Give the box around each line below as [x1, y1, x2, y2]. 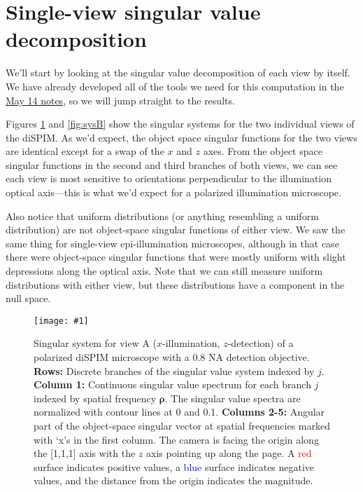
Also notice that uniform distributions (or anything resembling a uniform [6, 208, 319, 223]
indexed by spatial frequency [34, 390, 157, 405]
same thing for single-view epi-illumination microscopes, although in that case [6, 235, 339, 250]
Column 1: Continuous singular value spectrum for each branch [34, 377, 311, 392]
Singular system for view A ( [34, 336, 157, 350]
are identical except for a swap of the [6, 144, 164, 158]
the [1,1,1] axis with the [34, 446, 136, 460]
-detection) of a [227, 336, 294, 350]
